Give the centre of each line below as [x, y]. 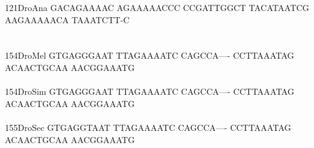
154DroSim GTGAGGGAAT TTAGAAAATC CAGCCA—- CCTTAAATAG [150, 91]
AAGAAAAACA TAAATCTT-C [67, 19]
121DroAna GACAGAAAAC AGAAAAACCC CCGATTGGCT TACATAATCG [157, 7]
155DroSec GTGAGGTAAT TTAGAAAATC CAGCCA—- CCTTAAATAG [148, 127]
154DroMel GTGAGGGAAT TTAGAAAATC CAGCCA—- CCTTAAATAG [150, 55]
